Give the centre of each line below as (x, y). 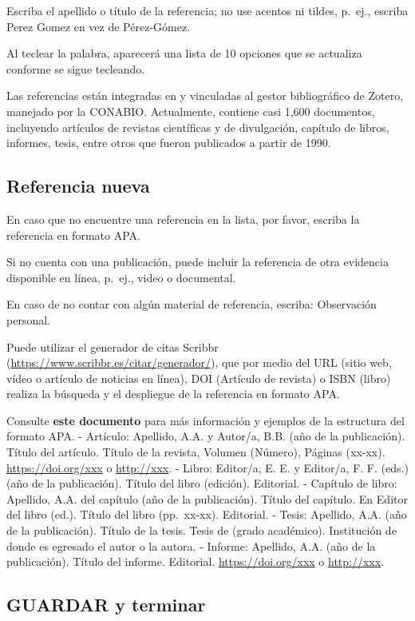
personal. (28, 319)
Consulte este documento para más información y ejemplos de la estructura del (206, 420)
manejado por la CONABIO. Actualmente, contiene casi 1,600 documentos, (191, 111)
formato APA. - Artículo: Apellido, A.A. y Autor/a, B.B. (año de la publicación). (206, 436)
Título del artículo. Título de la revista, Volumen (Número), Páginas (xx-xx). (196, 452)
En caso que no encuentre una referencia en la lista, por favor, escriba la (183, 219)
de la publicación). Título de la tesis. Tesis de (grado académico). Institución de (202, 530)
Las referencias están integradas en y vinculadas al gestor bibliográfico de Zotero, (205, 96)
